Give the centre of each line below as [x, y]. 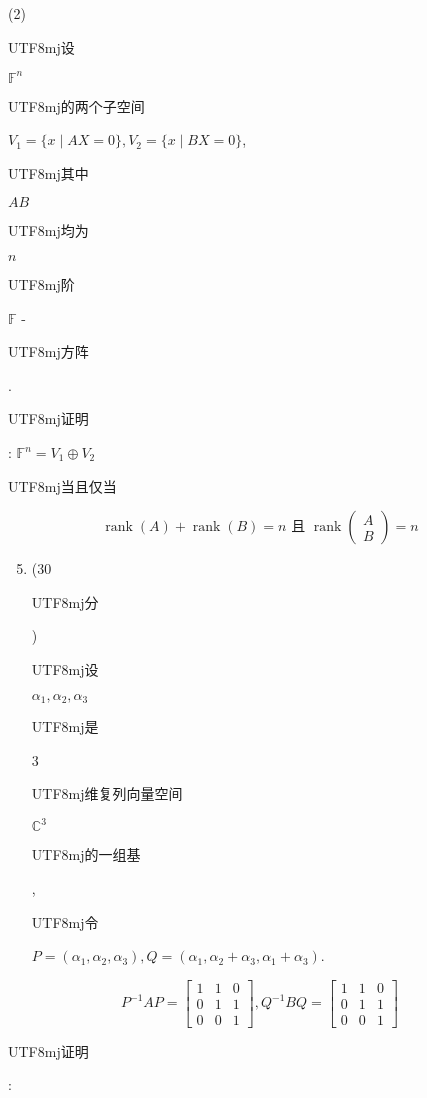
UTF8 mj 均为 [48, 230]
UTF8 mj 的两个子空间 [76, 105]
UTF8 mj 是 [65, 726]
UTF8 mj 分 [65, 601]
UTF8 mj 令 [65, 921]
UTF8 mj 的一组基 [86, 854]
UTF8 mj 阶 [41, 284]
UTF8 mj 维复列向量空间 [107, 793]
